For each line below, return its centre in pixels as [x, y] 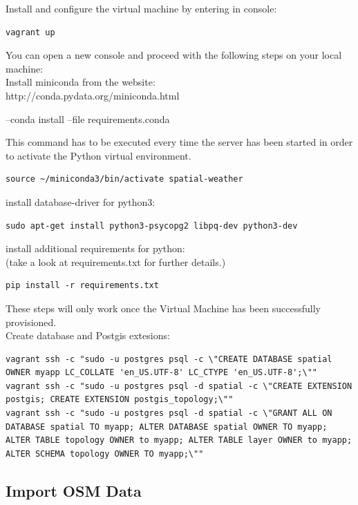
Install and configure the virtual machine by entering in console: [141, 8]
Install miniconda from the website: [81, 82]
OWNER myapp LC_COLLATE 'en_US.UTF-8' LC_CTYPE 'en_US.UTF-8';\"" [162, 373]
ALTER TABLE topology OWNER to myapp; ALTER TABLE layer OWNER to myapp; [179, 440]
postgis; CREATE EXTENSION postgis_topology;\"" [120, 400]
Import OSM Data [74, 490]
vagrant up [30, 32]
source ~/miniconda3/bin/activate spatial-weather [124, 179]
